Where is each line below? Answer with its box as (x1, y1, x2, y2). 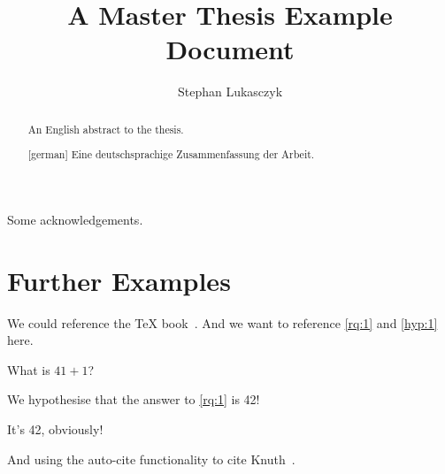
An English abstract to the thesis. (27, 121, 184, 136)
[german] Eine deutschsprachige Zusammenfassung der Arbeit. (27, 147, 315, 162)
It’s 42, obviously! (7, 420, 104, 438)
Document (165, 31, 295, 67)
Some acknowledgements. (7, 210, 143, 228)
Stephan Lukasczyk (177, 82, 283, 101)
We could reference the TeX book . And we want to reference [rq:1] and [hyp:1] (7, 313, 438, 332)
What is (7, 360, 50, 378)
